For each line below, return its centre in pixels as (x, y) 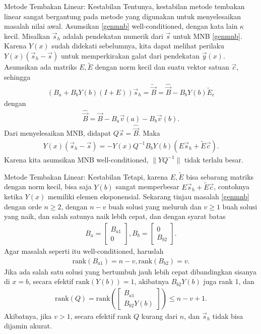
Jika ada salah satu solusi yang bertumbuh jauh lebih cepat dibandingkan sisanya (130, 271)
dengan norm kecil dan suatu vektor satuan (162, 67)
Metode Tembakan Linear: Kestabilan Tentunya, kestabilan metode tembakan (124, 6)
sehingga (17, 76)
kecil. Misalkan (27, 36)
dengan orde (23, 206)
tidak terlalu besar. (214, 159)
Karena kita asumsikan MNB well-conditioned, (76, 159)
